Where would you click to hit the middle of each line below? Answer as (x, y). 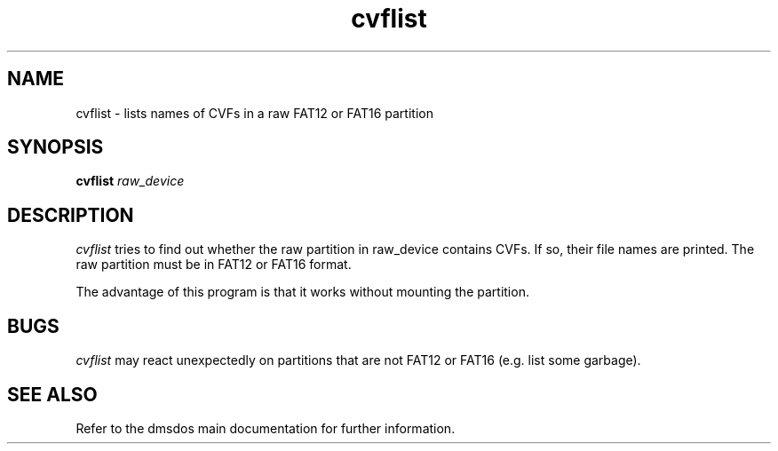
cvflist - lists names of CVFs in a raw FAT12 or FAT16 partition (254, 113)
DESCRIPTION (71, 215)
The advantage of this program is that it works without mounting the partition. (302, 292)
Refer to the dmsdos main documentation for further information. (266, 428)
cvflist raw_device (130, 181)
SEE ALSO (52, 394)
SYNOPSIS (56, 147)
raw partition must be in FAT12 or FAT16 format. (214, 265)
